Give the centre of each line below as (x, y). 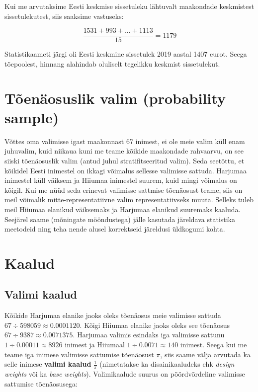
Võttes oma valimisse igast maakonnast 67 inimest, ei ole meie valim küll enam (125, 141)
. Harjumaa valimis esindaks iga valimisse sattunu (149, 335)
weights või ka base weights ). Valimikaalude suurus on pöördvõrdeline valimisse (125, 374)
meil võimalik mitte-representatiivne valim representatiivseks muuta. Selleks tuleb (129, 199)
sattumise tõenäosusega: (41, 383)
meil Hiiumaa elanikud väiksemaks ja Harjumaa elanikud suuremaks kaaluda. (123, 209)
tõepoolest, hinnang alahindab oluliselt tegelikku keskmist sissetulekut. (112, 63)
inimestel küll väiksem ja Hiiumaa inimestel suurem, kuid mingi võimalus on (121, 180)
